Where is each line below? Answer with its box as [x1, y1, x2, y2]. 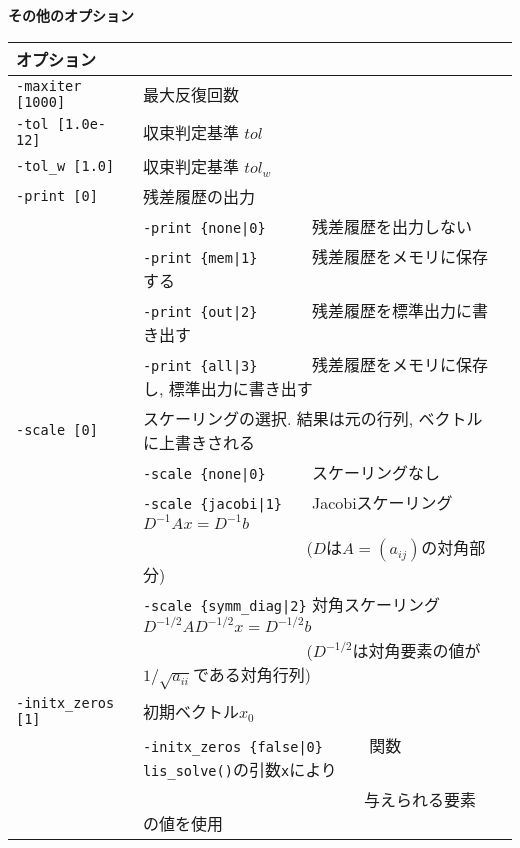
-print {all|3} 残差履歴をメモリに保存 [142, 352, 488, 376]
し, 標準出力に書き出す [142, 376, 313, 400]
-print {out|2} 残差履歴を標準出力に [142, 298, 472, 322]
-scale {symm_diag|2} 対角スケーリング [142, 592, 440, 616]
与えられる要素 [363, 788, 476, 812]
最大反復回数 [142, 82, 239, 106]
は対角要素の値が [352, 638, 481, 662]
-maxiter [16, 77, 82, 94]
